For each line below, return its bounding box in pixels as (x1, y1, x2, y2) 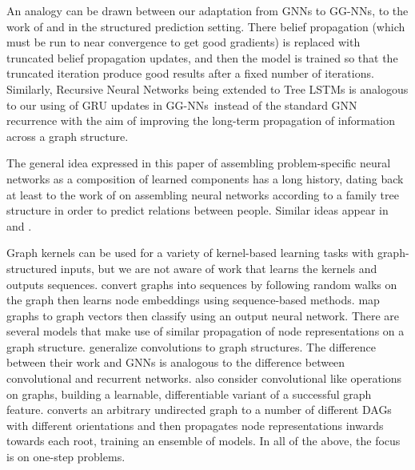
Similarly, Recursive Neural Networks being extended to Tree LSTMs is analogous (6, 80, 409, 97)
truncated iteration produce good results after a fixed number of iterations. (6, 65, 374, 82)
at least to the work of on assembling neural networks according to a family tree (6, 186, 399, 203)
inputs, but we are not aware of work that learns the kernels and (60, 259, 377, 276)
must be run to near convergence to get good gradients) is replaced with (6, 34, 361, 50)
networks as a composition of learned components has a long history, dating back (6, 170, 404, 187)
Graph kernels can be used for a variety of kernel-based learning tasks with (6, 244, 374, 261)
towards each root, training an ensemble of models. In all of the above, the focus (6, 432, 401, 449)
